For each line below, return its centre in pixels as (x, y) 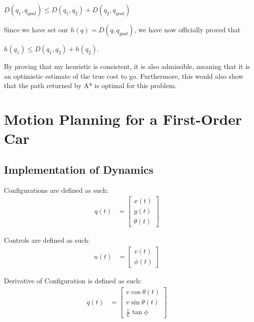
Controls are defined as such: (47, 240)
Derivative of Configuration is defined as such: (73, 280)
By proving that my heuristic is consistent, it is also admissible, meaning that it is (127, 66)
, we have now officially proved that (187, 29)
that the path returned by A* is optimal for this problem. (90, 85)
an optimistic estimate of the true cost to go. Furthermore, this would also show (124, 76)
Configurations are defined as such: (56, 190)
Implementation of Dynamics (79, 169)
